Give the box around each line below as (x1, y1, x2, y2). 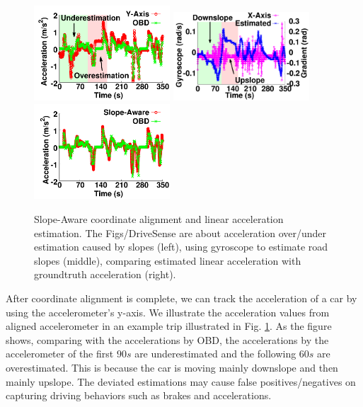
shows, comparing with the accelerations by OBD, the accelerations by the (6, 332, 329, 347)
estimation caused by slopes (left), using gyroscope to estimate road (34, 239, 328, 254)
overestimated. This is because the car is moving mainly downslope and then (6, 360, 338, 374)
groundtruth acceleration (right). (34, 267, 176, 282)
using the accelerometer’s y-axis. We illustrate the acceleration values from (6, 304, 330, 319)
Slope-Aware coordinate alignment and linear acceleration (34, 211, 284, 226)
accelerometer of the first (6, 346, 114, 361)
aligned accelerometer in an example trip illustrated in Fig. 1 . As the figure (6, 319, 332, 333)
